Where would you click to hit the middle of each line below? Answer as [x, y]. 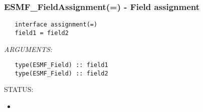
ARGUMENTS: [28, 49]
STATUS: [19, 89]
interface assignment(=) [56, 25]
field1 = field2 [42, 33]
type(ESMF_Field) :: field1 [61, 65]
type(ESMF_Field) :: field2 [61, 73]
